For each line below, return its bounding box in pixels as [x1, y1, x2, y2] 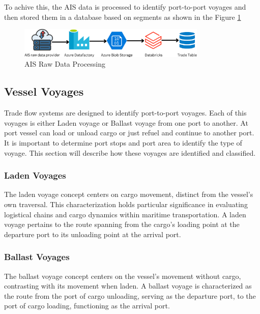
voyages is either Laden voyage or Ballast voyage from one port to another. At [4, 117, 248, 128]
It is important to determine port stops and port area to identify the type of [4, 137, 242, 148]
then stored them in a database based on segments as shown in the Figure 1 [4, 11, 241, 22]
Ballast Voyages [4, 250, 70, 263]
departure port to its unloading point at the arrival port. [4, 229, 181, 239]
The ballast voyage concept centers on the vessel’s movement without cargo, [4, 270, 241, 281]
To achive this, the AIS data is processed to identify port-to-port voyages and [4, 2, 246, 12]
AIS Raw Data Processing [24, 59, 106, 69]
